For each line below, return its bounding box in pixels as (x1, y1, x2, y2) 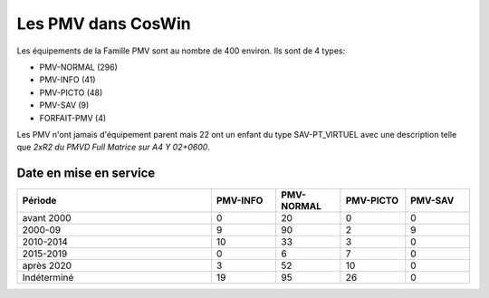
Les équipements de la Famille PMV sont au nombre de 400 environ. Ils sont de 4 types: (16, 45, 346, 56)
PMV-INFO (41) (39, 74, 96, 85)
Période (22, 195, 57, 207)
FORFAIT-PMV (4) (39, 112, 107, 123)
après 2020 (22, 259, 72, 272)
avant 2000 (22, 212, 72, 225)
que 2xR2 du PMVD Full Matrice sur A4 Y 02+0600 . (16, 141, 210, 153)
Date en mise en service (16, 166, 156, 181)
